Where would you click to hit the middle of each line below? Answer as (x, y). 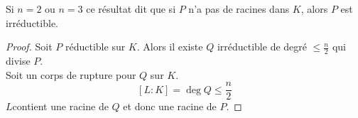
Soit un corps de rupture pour (71, 74)
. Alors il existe (170, 47)
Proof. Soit (29, 47)
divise (18, 61)
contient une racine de (60, 106)
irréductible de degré (262, 47)
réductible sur (96, 47)
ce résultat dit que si (131, 9)
